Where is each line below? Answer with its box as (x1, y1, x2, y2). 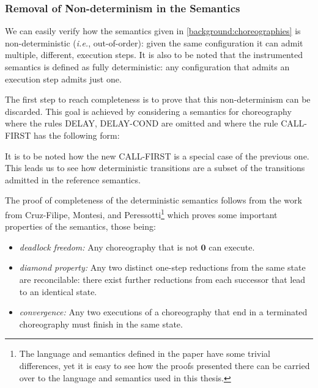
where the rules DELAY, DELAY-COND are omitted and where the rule (5, 117, 278, 130)
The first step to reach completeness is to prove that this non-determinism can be (5, 93, 311, 106)
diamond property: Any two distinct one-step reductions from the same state (19, 261, 306, 274)
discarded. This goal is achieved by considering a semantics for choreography (5, 104, 292, 117)
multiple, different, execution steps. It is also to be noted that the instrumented (5, 48, 303, 61)
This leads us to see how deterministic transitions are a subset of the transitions (5, 161, 305, 174)
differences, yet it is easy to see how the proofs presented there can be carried (19, 359, 310, 372)
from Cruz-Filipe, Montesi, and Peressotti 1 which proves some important (5, 206, 278, 221)
